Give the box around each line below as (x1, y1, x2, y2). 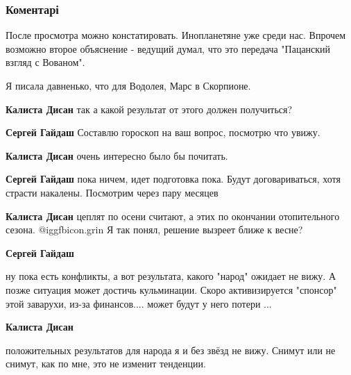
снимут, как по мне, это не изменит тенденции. (6, 356, 206, 371)
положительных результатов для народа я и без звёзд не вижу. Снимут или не (6, 342, 336, 357)
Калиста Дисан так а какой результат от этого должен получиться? (6, 101, 293, 116)
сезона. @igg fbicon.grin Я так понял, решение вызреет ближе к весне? (6, 222, 303, 237)
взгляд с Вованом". (6, 55, 85, 69)
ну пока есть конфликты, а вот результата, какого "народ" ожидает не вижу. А (6, 269, 336, 283)
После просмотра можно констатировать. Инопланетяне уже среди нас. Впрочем (6, 28, 346, 42)
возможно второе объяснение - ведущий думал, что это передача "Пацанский (6, 41, 331, 56)
